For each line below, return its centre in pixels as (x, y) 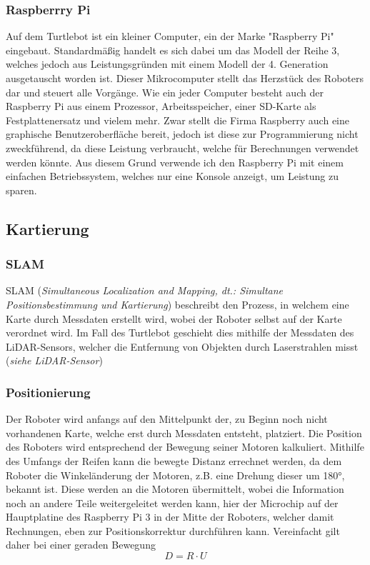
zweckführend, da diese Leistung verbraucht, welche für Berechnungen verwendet (182, 147)
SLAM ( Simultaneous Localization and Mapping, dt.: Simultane (144, 290)
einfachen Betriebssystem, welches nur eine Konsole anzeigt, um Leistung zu (172, 176)
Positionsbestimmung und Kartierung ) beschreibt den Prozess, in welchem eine (177, 304)
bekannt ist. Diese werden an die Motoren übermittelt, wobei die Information (175, 489)
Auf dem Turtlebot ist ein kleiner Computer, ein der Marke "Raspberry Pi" (170, 36)
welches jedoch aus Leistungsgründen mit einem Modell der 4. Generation (167, 64)
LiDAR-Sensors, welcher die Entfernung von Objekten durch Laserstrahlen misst (182, 346)
